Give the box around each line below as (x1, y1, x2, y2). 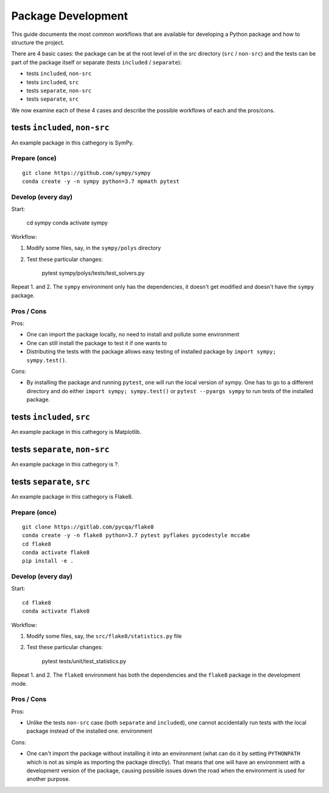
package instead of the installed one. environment (26, 727, 152, 734)
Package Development (11, 9, 128, 23)
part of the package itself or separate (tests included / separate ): (11, 59, 182, 66)
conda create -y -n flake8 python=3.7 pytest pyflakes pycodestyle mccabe (22, 532, 250, 539)
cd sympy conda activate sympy (26, 219, 108, 227)
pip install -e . (22, 558, 74, 564)
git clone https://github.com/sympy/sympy (22, 169, 151, 176)
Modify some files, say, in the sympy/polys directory (26, 244, 161, 252)
